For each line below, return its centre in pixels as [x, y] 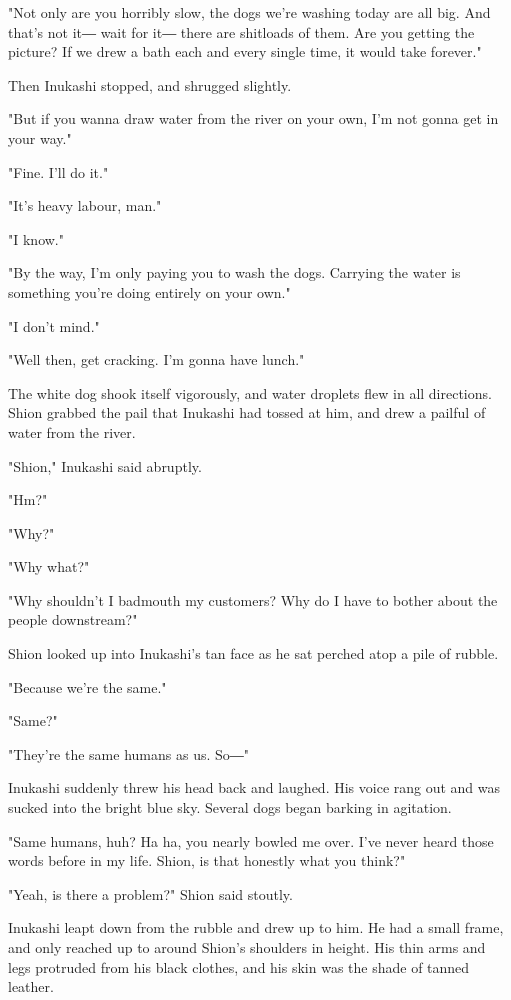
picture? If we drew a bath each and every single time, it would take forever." [245, 51]
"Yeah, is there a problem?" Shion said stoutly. [150, 893]
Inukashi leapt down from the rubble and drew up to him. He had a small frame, [256, 927]
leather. [31, 986]
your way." [40, 137]
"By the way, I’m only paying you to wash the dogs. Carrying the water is [234, 272]
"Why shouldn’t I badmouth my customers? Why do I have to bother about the [253, 599]
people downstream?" [73, 619]
